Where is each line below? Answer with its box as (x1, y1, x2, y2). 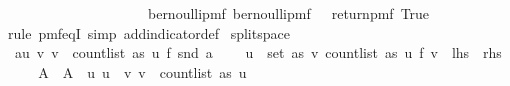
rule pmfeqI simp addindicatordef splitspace (7, 22, 290, 43)
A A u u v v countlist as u (38, 61, 247, 82)
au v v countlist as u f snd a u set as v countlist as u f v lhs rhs (14, 42, 502, 63)
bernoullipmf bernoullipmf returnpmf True (147, 3, 430, 23)
